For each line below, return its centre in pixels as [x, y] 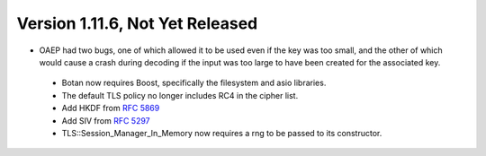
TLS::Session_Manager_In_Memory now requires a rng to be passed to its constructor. [222, 133]
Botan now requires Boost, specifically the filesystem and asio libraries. [194, 83]
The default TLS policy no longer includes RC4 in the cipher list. [180, 95]
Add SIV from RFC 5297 [106, 120]
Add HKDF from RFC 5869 [111, 108]
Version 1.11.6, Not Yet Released [137, 23]
